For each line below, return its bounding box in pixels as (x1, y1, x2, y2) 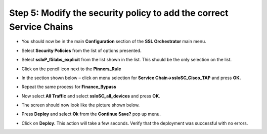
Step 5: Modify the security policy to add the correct (9, 7, 228, 18)
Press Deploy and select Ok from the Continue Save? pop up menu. (21, 111, 161, 117)
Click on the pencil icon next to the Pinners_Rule (21, 66, 121, 72)
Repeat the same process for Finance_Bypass (21, 84, 116, 90)
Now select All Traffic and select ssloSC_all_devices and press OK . (21, 93, 161, 99)
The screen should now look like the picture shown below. (21, 102, 140, 108)
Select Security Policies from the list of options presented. (21, 47, 142, 53)
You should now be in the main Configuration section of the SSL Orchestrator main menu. (21, 39, 206, 45)
